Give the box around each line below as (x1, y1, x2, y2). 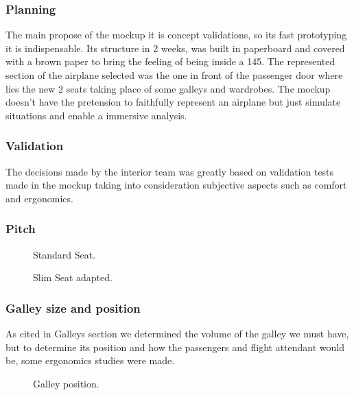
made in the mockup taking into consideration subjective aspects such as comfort (5, 178, 347, 192)
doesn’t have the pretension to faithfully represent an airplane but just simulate (5, 95, 341, 109)
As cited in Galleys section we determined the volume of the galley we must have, (5, 326, 349, 340)
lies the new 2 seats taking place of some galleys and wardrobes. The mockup (5, 81, 331, 95)
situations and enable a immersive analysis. (5, 108, 187, 122)
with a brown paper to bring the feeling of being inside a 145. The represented (5, 54, 335, 69)
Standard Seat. (33, 247, 96, 261)
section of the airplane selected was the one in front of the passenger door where (5, 68, 343, 82)
